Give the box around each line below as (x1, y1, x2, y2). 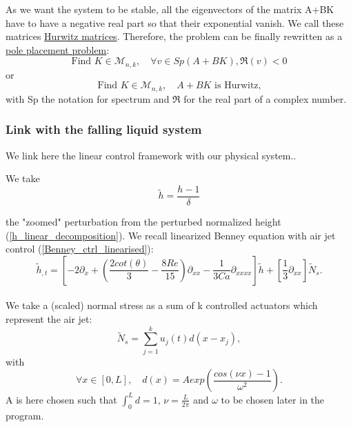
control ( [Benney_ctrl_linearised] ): (6, 241, 154, 256)
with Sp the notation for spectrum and (6, 91, 170, 106)
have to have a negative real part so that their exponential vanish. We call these (6, 15, 344, 30)
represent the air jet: (6, 311, 92, 326)
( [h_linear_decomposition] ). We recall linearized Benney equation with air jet (6, 228, 336, 242)
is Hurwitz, (214, 81, 261, 91)
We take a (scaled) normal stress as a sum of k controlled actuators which (6, 298, 318, 312)
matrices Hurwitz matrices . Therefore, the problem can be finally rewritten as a (6, 29, 343, 43)
